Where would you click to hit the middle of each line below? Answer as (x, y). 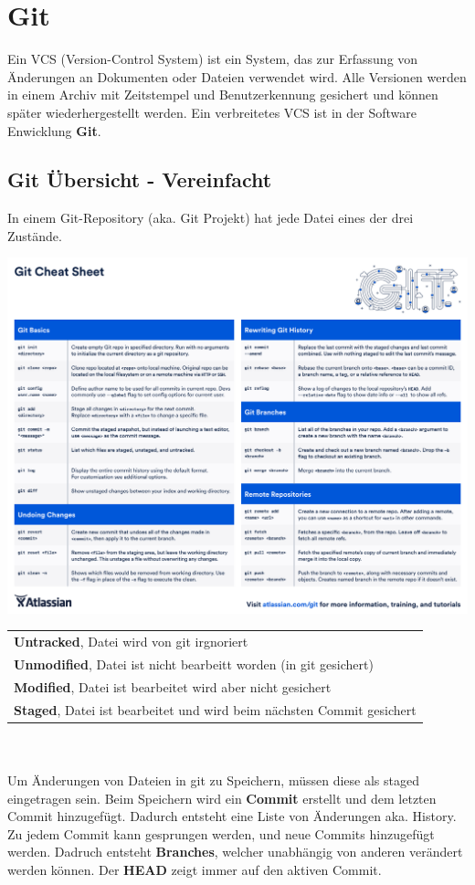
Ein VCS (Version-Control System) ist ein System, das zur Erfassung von (213, 59)
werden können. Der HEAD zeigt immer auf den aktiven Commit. (195, 869)
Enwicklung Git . (54, 130)
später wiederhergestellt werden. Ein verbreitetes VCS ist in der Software (212, 112)
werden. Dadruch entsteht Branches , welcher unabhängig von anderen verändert (235, 852)
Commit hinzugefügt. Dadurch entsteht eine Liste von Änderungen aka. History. (232, 816)
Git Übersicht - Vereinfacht (140, 179)
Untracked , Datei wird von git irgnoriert (131, 642)
